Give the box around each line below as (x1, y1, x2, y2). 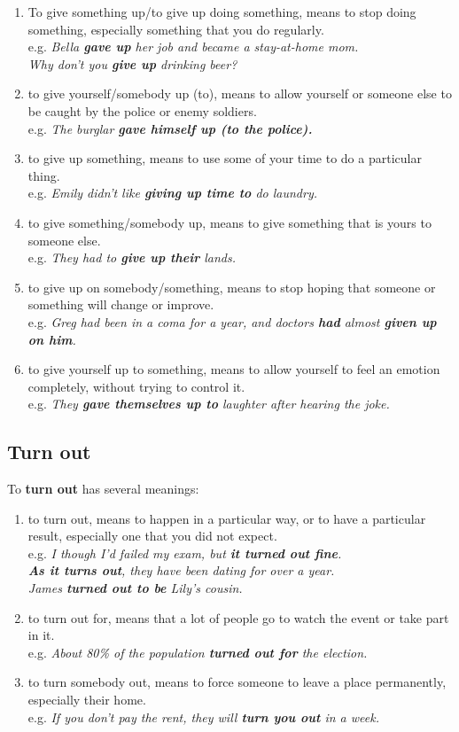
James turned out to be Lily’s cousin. (27, 579, 243, 597)
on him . (27, 330, 76, 348)
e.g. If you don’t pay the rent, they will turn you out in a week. (27, 707, 379, 726)
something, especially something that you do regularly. (27, 19, 324, 38)
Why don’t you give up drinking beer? (27, 54, 237, 73)
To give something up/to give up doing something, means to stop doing (27, 3, 416, 20)
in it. (27, 626, 55, 644)
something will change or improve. (27, 295, 214, 314)
